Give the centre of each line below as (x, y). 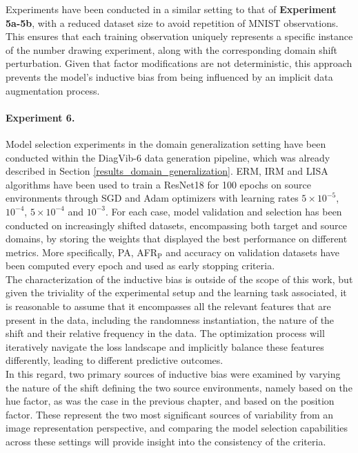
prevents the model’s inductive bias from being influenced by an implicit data (169, 76)
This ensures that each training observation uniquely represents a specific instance (179, 36)
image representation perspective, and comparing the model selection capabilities (177, 428)
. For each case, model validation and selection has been (223, 211)
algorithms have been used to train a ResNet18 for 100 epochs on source (158, 184)
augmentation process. (53, 90)
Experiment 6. (40, 117)
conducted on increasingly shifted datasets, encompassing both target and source (176, 225)
